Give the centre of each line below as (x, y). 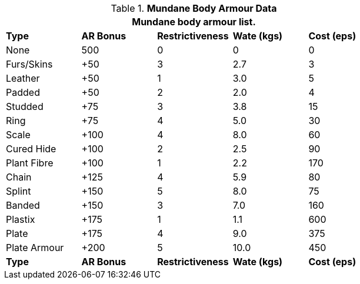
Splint (19, 191)
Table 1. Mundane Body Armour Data (194, 8)
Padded (23, 92)
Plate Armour (35, 248)
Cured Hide (31, 149)
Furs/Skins (29, 64)
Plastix (21, 219)
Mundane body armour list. (194, 22)
